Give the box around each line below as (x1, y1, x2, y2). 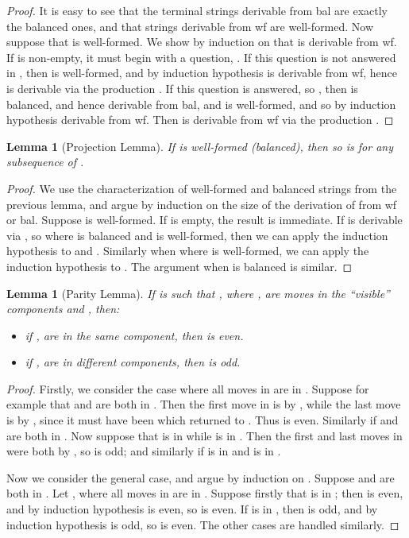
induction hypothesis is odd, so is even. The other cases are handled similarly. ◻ (6, 516, 399, 532)
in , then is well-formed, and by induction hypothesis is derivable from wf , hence (6, 64, 398, 81)
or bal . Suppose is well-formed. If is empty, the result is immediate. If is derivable (6, 211, 403, 228)
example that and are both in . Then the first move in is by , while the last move (6, 396, 401, 412)
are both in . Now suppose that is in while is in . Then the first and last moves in (6, 427, 403, 443)
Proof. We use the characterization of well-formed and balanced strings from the (6, 180, 397, 196)
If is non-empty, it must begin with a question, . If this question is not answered (6, 48, 396, 65)
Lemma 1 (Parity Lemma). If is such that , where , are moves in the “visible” (6, 284, 390, 301)
